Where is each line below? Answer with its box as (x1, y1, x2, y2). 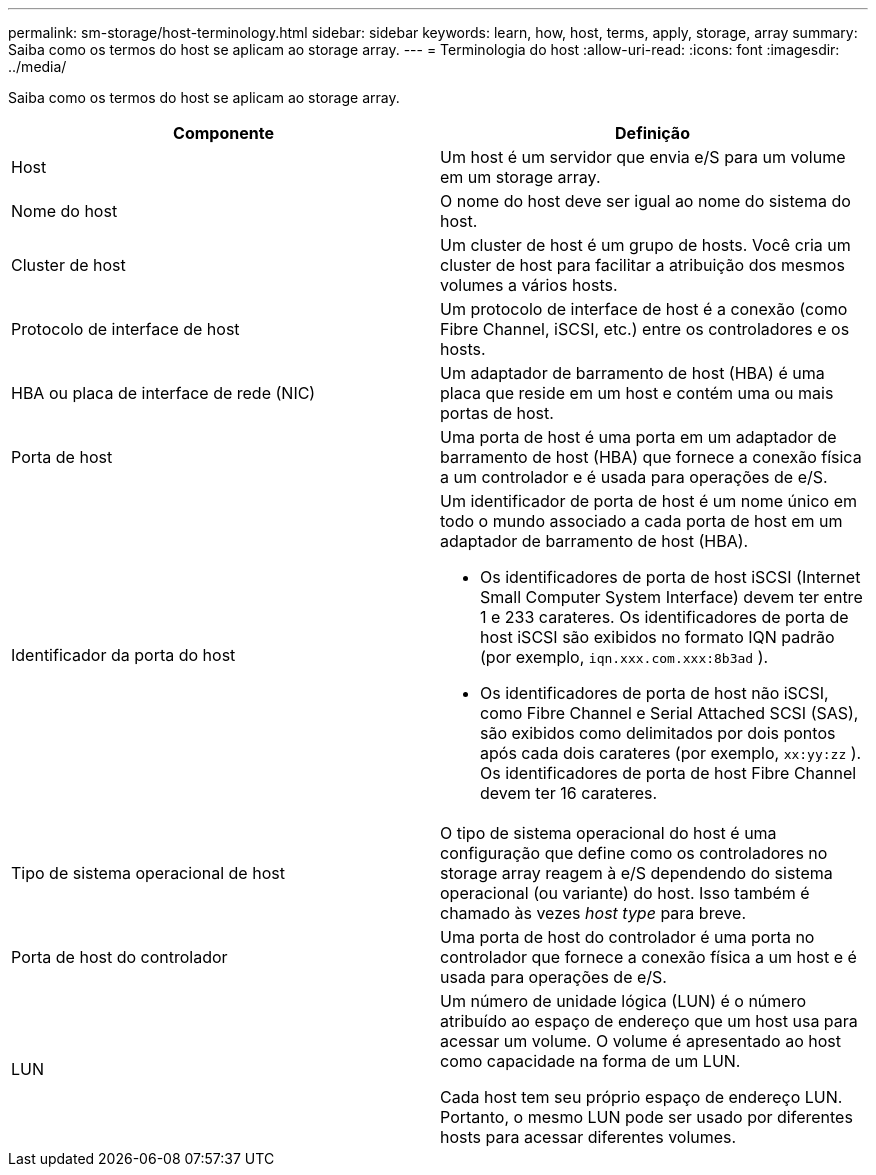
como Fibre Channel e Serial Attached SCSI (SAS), (480, 703, 859, 723)
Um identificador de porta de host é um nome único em (440, 491, 857, 511)
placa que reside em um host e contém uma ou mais (440, 383, 834, 403)
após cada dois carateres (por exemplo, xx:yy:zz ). (480, 743, 862, 763)
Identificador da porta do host (11, 645, 236, 665)
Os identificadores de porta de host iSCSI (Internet (480, 567, 861, 587)
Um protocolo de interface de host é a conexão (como (440, 299, 848, 319)
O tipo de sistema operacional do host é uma (440, 823, 777, 843)
